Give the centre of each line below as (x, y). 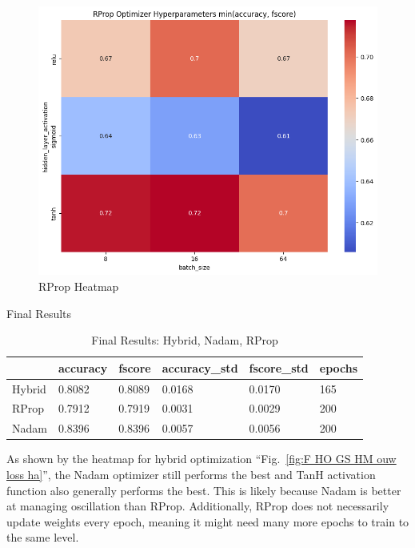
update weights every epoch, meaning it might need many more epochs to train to (208, 521)
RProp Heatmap (79, 286)
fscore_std (279, 367)
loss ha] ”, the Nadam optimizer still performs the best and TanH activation (191, 474)
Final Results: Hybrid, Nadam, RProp (185, 340)
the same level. (43, 537)
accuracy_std (200, 367)
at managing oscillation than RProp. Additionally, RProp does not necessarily (198, 506)
